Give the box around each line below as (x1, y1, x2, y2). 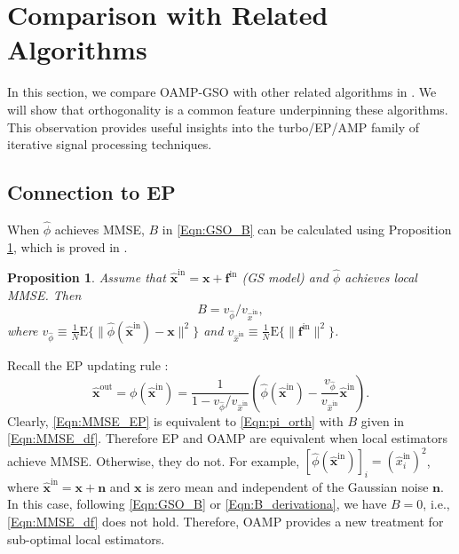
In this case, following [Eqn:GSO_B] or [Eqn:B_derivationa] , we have (7, 495, 387, 513)
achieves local (344, 268, 417, 287)
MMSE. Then (7, 285, 82, 304)
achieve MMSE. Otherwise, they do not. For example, (7, 451, 300, 470)
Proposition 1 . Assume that (7, 268, 166, 287)
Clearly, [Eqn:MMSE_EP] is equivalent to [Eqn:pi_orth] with (7, 411, 344, 430)
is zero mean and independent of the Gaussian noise (146, 477, 429, 495)
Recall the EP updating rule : (7, 355, 169, 374)
